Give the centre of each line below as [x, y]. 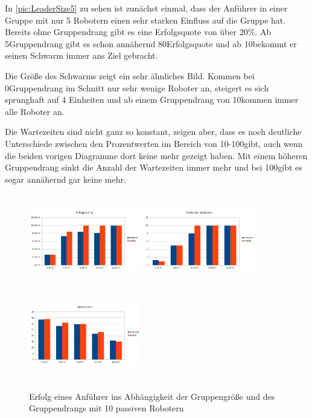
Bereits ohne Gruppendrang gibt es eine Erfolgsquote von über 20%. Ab [138, 32]
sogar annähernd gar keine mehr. [65, 179]
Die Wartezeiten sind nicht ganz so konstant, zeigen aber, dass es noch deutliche [153, 132]
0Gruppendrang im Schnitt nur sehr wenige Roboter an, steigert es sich [137, 87]
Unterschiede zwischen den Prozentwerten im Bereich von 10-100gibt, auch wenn [154, 143]
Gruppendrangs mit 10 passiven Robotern [107, 408]
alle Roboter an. [35, 111]
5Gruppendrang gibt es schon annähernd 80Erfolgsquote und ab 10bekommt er [151, 43]
